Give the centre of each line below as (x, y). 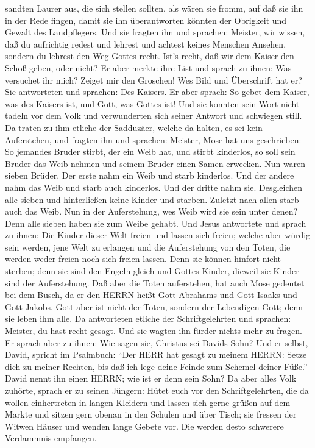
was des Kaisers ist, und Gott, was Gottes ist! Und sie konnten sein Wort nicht (152, 103)
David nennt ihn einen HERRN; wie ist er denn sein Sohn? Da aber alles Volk (151, 378)
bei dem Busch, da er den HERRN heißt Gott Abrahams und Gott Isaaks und (151, 295)
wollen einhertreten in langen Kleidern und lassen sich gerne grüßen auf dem (148, 402)
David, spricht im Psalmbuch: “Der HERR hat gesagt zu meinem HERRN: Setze (156, 354)
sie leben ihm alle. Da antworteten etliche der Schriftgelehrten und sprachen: (148, 318)
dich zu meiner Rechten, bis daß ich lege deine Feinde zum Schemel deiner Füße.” (156, 366)
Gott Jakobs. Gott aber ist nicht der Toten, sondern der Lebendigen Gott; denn (154, 306)
